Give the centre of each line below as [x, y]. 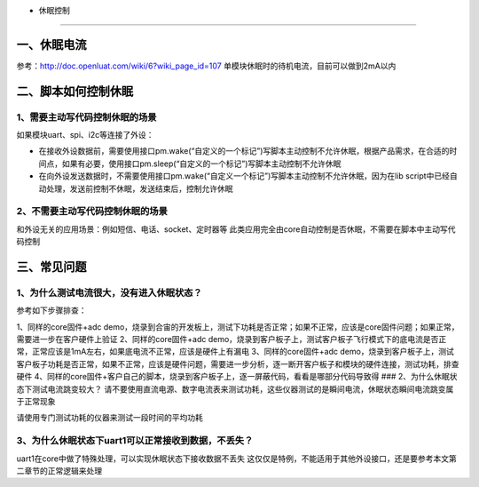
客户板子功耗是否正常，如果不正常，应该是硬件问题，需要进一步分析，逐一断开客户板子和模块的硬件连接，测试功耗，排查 [238, 363]
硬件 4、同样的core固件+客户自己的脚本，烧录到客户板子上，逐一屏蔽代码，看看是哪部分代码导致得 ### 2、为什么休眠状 [237, 377]
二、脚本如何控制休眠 [75, 91]
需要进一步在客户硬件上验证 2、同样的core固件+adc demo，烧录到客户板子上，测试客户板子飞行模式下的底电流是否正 [232, 339]
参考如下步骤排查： [51, 310]
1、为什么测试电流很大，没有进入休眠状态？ [110, 292]
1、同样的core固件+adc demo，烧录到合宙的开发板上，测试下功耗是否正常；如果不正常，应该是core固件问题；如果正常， [238, 327]
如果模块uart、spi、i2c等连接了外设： [85, 135]
